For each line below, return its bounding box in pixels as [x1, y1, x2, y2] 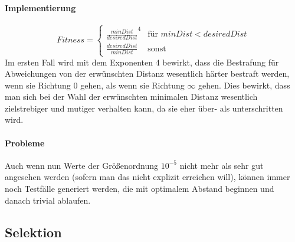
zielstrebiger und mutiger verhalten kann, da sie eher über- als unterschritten [5, 102, 283, 114]
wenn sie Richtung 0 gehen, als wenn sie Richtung [5, 79, 185, 91]
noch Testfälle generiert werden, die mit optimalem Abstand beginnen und [5, 182, 274, 195]
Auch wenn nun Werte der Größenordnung [5, 159, 159, 171]
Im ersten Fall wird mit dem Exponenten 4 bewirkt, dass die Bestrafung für [5, 55, 279, 68]
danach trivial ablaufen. [5, 194, 91, 206]
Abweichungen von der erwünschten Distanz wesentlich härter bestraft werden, [5, 67, 290, 80]
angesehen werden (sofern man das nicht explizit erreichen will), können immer [5, 171, 290, 183]
